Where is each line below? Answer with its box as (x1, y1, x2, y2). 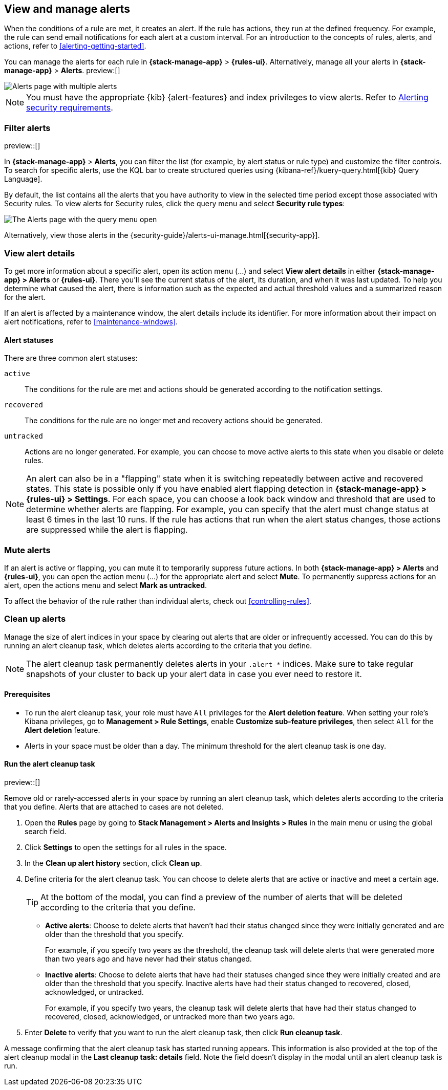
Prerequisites (4, 690, 51, 699)
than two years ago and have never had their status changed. (45, 954, 252, 964)
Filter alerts (4, 122, 51, 133)
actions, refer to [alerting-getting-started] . (4, 41, 146, 51)
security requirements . (26, 102, 113, 113)
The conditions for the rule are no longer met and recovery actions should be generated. (25, 416, 323, 425)
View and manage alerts (4, 3, 130, 15)
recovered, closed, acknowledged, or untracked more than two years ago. (45, 1012, 295, 1021)
